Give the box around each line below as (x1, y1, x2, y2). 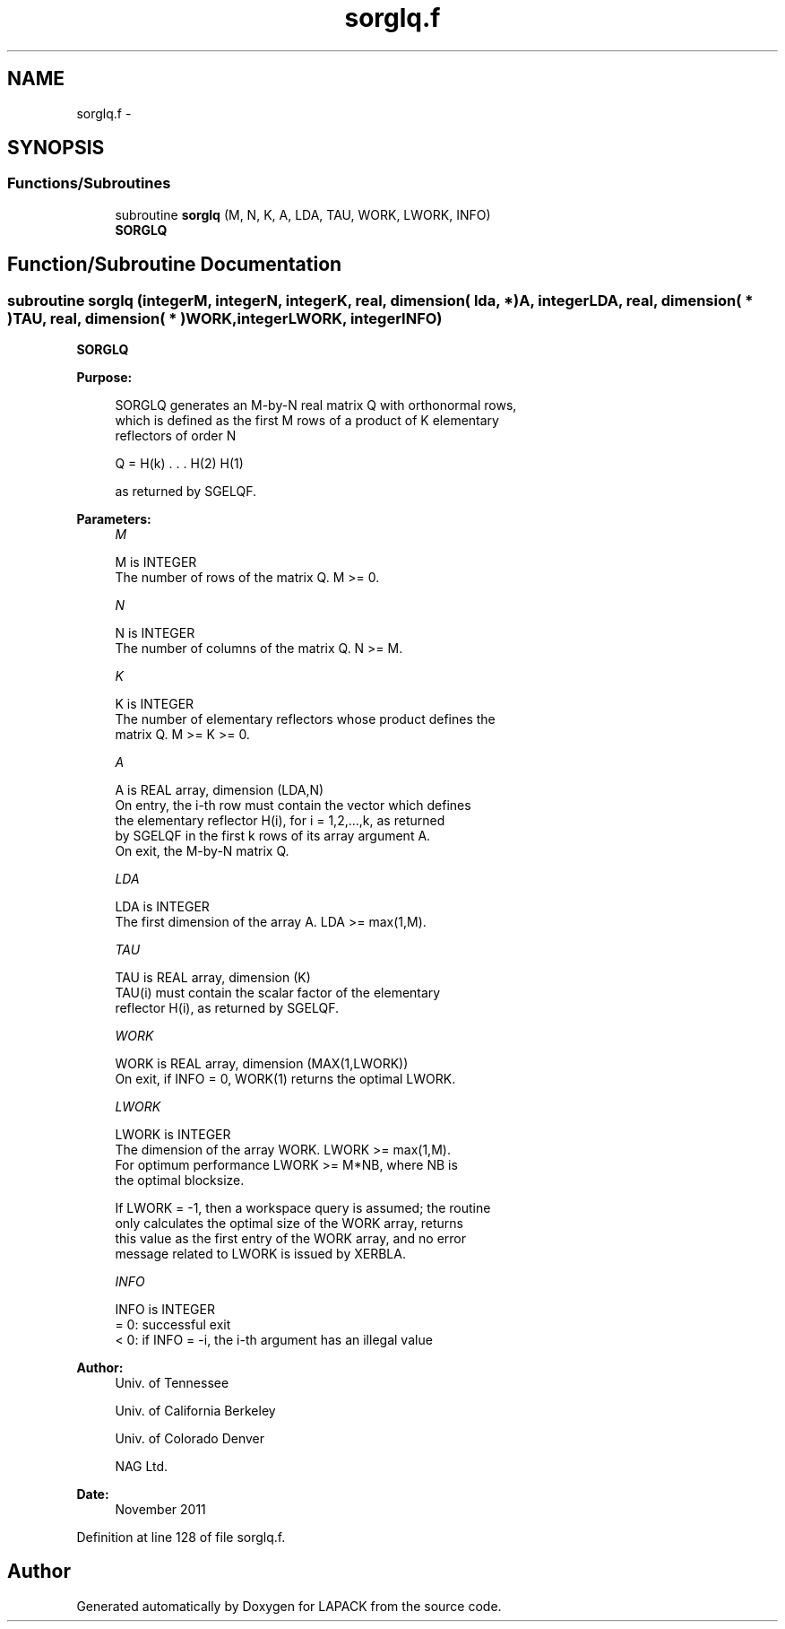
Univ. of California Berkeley (115, 1403, 276, 1419)
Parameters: (76, 511, 151, 527)
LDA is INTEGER (115, 899, 210, 915)
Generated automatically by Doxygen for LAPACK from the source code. (76, 1598, 502, 1614)
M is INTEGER (115, 554, 197, 571)
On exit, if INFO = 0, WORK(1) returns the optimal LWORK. (115, 1071, 456, 1087)
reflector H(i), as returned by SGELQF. (115, 1000, 340, 1016)
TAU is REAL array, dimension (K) (115, 970, 311, 986)
